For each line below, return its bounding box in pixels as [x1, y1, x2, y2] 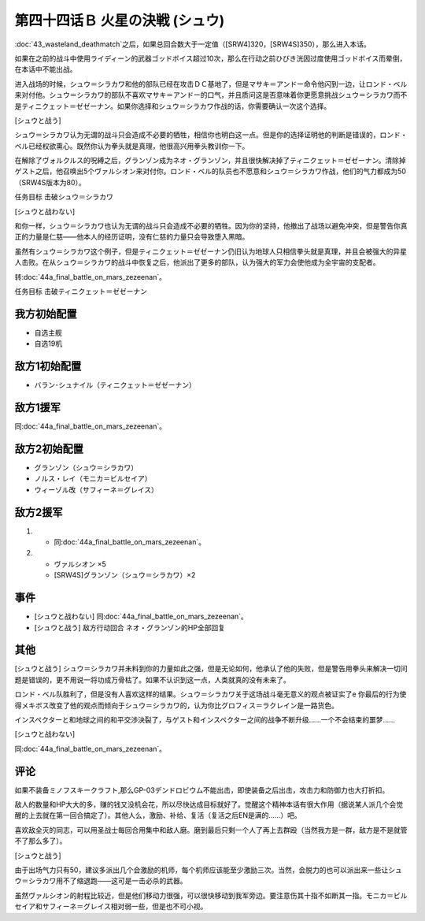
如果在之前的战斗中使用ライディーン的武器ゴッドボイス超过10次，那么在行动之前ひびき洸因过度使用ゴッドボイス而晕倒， [14, 54, 407, 63]
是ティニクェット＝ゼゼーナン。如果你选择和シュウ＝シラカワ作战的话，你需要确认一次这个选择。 [14, 101, 331, 110]
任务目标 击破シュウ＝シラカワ [14, 192, 113, 202]
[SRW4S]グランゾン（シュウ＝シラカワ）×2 [54, 570, 196, 580]
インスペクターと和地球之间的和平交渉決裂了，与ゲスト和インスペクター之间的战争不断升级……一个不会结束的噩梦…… [14, 715, 395, 724]
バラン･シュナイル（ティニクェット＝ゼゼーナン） [34, 381, 197, 390]
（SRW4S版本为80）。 [14, 177, 86, 187]
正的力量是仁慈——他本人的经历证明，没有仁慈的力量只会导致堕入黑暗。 [14, 232, 249, 242]
